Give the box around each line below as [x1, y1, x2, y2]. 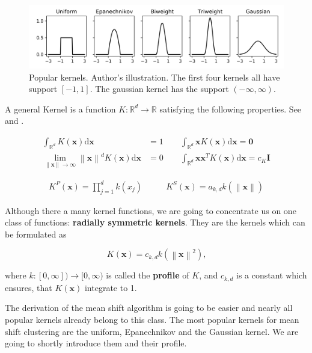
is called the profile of [106, 269, 189, 281]
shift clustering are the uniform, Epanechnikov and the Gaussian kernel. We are [5, 325, 299, 337]
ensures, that [5, 281, 52, 293]
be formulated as [5, 227, 67, 240]
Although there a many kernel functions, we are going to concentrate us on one [5, 204, 296, 216]
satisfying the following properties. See [159, 102, 302, 115]
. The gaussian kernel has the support [90, 82, 229, 95]
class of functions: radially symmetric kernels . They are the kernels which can [5, 216, 305, 229]
